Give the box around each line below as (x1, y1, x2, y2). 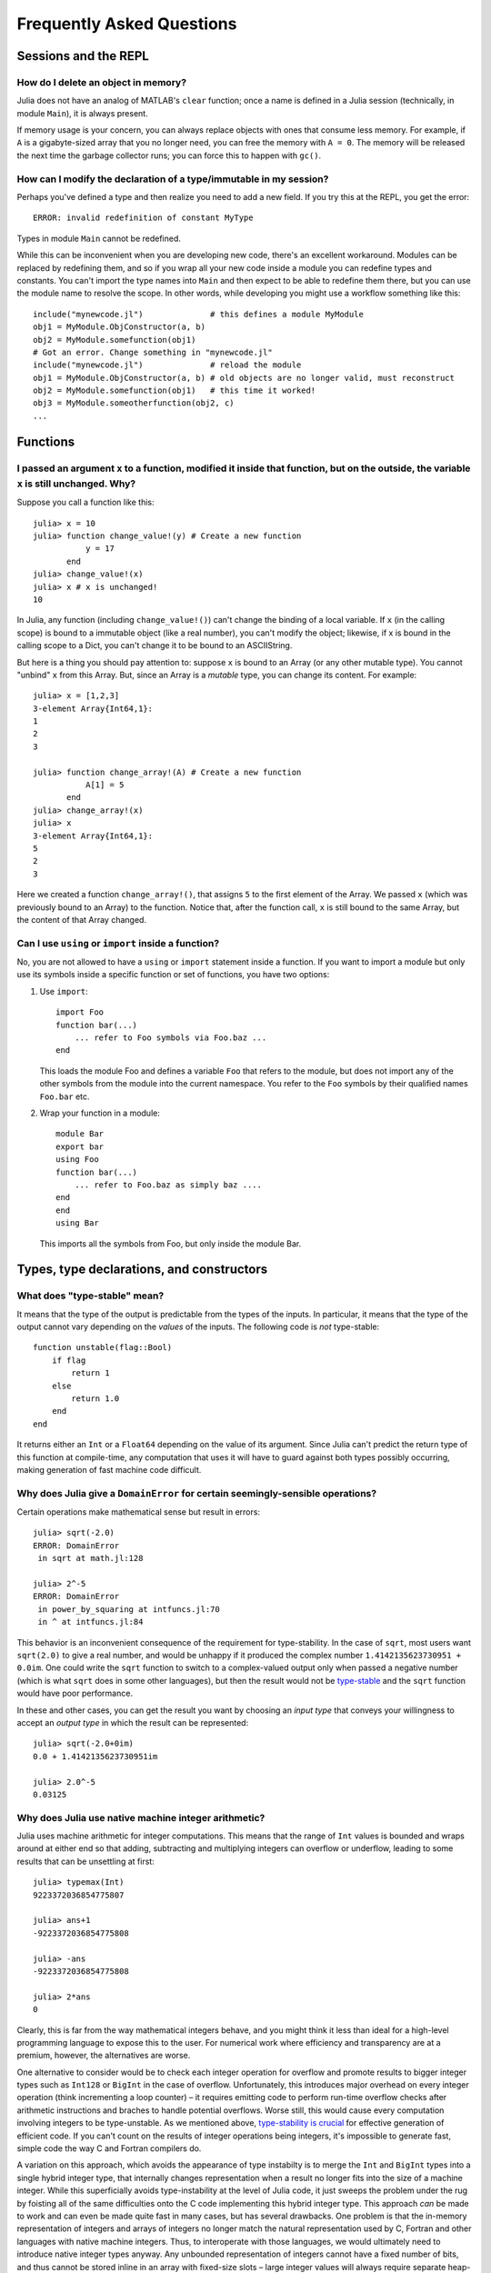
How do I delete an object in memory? (16, 75, 186, 88)
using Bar (55, 1218, 99, 1228)
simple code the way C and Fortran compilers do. (16, 2143, 202, 2154)
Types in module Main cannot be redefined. (16, 233, 182, 244)
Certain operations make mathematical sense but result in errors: (16, 1507, 261, 1517)
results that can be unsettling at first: (16, 1856, 155, 1867)
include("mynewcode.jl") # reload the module (33, 360, 302, 370)
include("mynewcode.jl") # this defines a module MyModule (33, 309, 364, 319)
